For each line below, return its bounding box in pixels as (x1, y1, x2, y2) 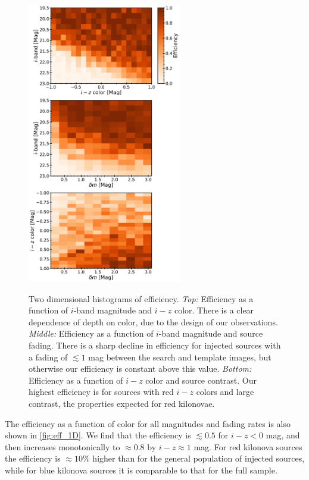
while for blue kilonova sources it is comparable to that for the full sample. (5, 463, 277, 476)
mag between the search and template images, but (88, 350, 271, 363)
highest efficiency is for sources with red (29, 385, 174, 398)
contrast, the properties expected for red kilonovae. (29, 397, 215, 409)
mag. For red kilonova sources (193, 440, 302, 453)
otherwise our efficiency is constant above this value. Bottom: (29, 362, 252, 375)
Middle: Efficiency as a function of (29, 327, 154, 340)
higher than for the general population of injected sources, (92, 452, 305, 465)
